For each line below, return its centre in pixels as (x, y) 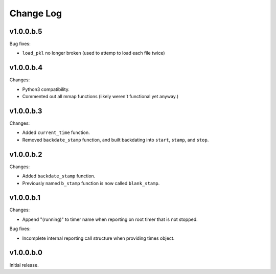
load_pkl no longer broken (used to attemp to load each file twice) (94, 53)
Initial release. (24, 265)
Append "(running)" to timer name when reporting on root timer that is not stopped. (110, 219)
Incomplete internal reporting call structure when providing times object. (98, 238)
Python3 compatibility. (46, 89)
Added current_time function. (56, 132)
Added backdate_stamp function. (59, 176)
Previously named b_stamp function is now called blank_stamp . (91, 183)
